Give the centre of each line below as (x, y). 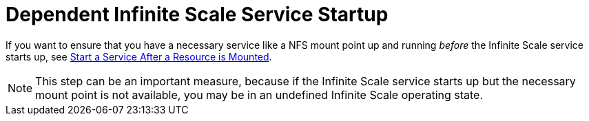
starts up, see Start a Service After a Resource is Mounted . (139, 56)
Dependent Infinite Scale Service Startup (197, 14)
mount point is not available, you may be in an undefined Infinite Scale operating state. (259, 95)
